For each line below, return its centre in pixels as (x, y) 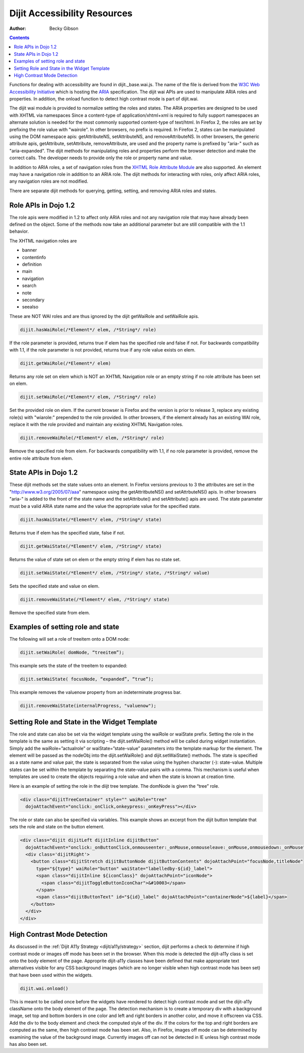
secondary (33, 300)
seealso (30, 307)
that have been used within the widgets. (51, 975)
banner (30, 250)
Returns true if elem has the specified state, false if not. (67, 533)
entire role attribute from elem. (41, 458)
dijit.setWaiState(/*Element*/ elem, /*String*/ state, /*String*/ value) (115, 573)
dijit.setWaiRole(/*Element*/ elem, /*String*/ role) (88, 397)
